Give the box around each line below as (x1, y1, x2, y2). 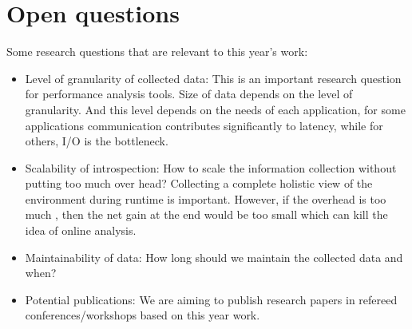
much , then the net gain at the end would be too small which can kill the (25, 206, 388, 223)
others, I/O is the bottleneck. (25, 133, 168, 149)
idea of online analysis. (25, 222, 137, 239)
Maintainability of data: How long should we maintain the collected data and (25, 248, 403, 265)
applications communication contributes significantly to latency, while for (25, 117, 383, 133)
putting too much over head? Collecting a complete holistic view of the (25, 175, 373, 192)
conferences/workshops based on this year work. (25, 307, 260, 323)
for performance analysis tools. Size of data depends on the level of (25, 85, 353, 102)
